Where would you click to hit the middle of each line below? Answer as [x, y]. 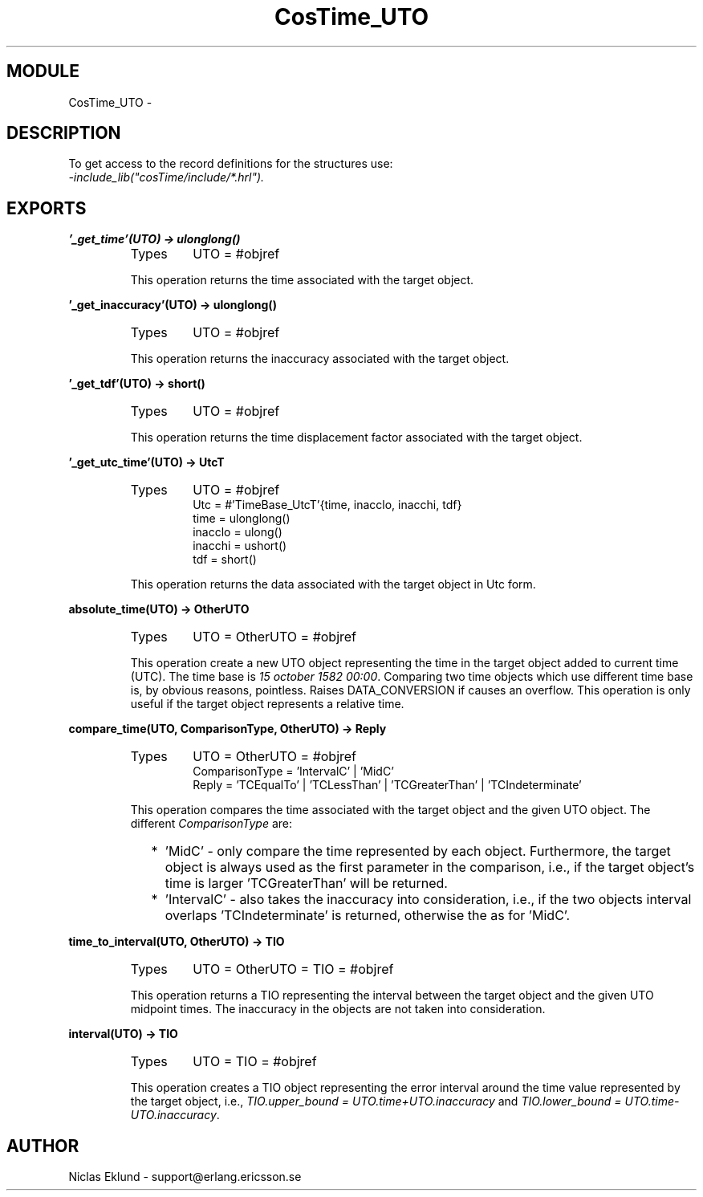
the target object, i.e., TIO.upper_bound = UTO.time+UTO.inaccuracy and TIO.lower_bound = [376, 1101]
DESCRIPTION [64, 133]
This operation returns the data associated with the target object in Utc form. [333, 584]
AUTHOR [43, 1146]
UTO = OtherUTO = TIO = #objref [293, 969]
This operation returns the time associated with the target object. [302, 280]
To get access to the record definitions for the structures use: [231, 164]
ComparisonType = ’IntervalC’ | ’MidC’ [293, 772]
